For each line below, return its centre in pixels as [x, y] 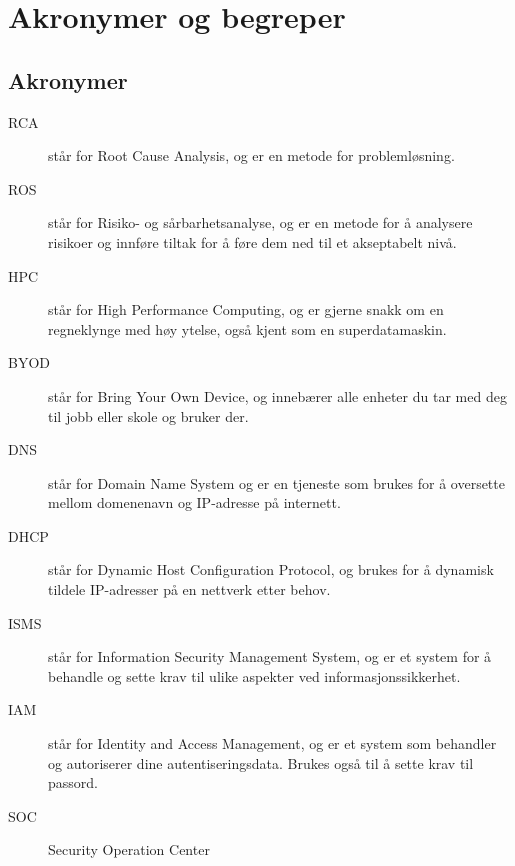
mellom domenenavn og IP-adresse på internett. [194, 502]
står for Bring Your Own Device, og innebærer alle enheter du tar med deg [277, 395]
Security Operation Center [129, 849]
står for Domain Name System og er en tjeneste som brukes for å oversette [276, 482]
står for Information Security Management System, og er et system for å [270, 656]
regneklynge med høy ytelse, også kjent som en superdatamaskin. [247, 328]
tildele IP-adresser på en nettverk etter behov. [189, 589]
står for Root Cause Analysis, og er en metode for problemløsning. [251, 155]
